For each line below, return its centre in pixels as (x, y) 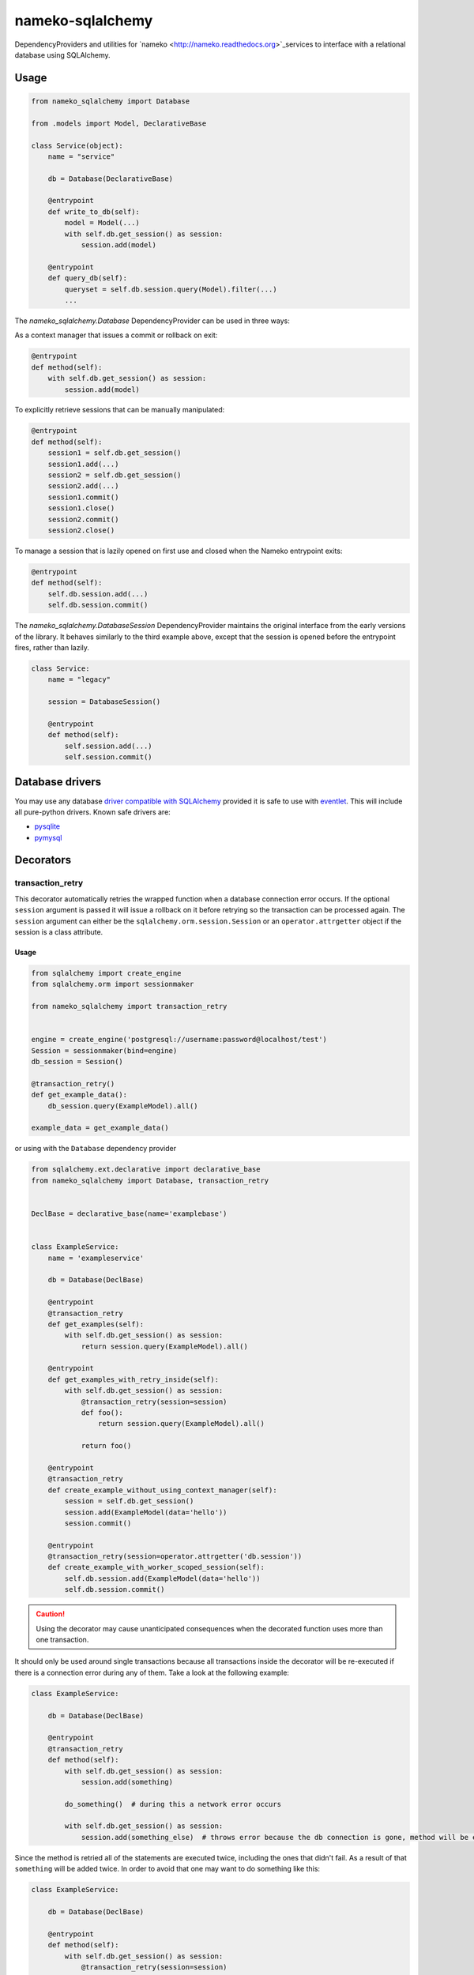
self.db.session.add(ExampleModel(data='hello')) (162, 1578)
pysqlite (47, 826)
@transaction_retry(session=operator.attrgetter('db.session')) (175, 1557)
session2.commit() (83, 519)
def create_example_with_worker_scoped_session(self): (156, 1567)
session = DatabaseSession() (104, 702)
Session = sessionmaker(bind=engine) (104, 1050)
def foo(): (102, 1413)
